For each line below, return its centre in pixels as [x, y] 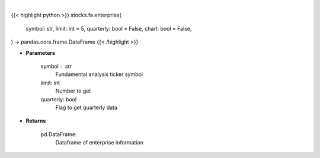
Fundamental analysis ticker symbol [99, 74]
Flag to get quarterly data [87, 107]
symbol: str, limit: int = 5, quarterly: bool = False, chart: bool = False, [109, 28]
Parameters [41, 52]
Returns [36, 121]
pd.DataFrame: [59, 134]
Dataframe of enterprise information [100, 143]
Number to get [73, 91]
